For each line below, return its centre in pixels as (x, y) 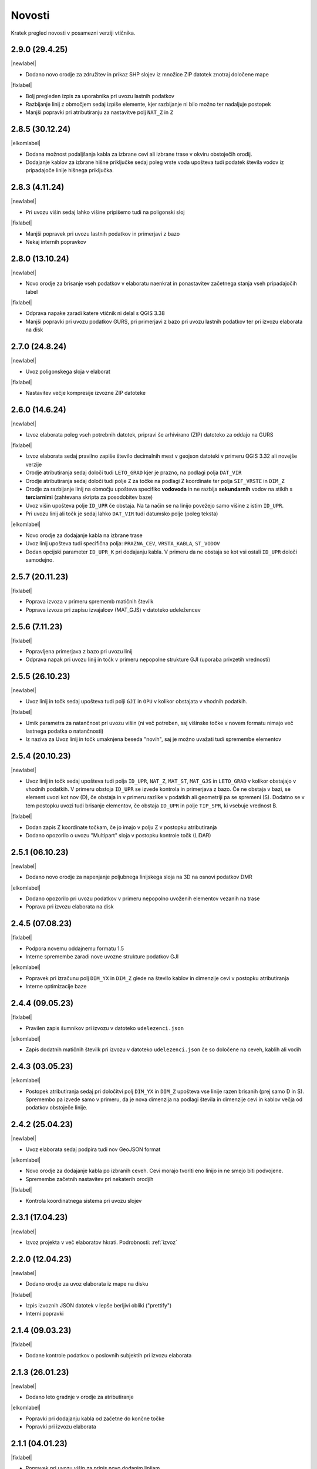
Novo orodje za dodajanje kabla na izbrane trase (84, 535)
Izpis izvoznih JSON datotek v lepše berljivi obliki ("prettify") (99, 1306)
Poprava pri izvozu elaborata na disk (70, 907)
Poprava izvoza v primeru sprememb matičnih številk (90, 602)
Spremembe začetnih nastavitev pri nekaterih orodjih (90, 1179)
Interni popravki (45, 1314)
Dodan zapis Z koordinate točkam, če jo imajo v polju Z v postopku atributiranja (121, 827)
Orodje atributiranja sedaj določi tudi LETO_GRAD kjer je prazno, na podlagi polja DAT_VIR (134, 472)
